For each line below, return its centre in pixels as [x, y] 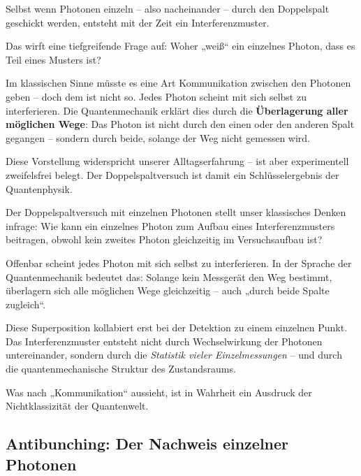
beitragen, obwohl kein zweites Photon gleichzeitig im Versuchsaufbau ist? [164, 239]
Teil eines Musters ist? [53, 59]
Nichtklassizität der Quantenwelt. [77, 406]
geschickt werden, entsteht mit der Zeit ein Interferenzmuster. [138, 22]
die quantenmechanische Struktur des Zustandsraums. [121, 369]
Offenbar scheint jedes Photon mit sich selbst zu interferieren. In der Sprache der [179, 262]
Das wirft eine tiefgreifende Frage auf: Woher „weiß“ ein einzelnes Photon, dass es [180, 46]
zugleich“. [26, 304]
